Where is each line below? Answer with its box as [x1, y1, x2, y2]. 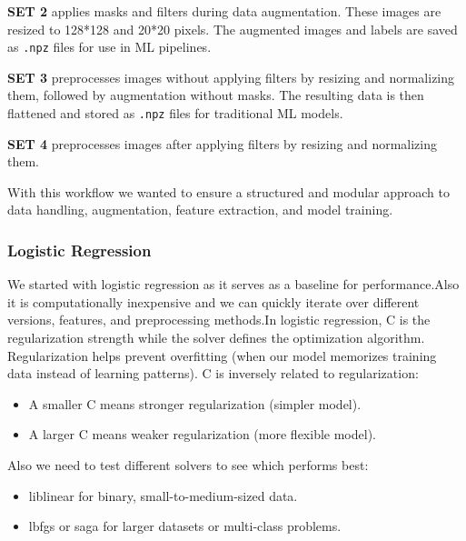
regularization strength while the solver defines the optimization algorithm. [7, 328, 425, 347]
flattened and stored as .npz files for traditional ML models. [7, 104, 343, 123]
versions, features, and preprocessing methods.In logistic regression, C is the [7, 310, 431, 329]
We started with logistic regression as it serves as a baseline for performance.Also [7, 275, 460, 294]
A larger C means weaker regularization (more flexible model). [28, 425, 376, 444]
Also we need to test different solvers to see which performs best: [7, 456, 369, 475]
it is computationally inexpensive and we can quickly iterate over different [7, 292, 420, 311]
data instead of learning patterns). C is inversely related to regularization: [7, 364, 419, 383]
